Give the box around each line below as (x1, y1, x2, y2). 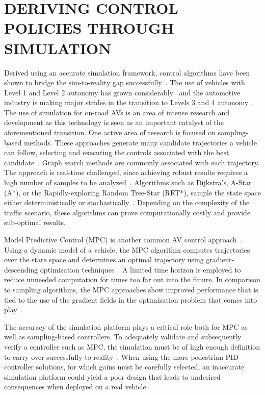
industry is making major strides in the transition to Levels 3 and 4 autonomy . (4, 97, 254, 108)
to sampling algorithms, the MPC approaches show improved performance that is (4, 284, 258, 294)
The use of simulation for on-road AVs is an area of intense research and (4, 107, 230, 117)
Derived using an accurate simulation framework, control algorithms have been (4, 67, 250, 78)
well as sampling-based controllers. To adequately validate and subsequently (4, 331, 242, 342)
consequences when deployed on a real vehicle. (4, 381, 148, 392)
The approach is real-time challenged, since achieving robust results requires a (4, 167, 248, 178)
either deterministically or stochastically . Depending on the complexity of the (4, 197, 250, 208)
